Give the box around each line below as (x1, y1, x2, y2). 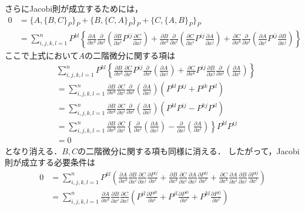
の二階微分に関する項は (85, 49, 176, 62)
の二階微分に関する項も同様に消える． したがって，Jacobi (78, 144, 300, 157)
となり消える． (5, 144, 62, 157)
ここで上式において (5, 49, 79, 62)
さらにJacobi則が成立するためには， (5, 2, 143, 14)
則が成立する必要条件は (5, 156, 95, 168)
